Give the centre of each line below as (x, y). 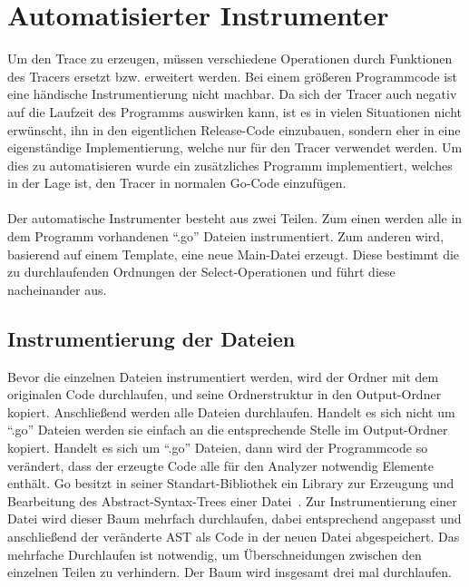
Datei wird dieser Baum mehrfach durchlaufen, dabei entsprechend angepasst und (234, 519)
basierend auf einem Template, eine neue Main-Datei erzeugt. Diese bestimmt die (234, 254)
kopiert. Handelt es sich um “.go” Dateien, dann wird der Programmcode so (218, 448)
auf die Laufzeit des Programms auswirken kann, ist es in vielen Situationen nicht (235, 111)
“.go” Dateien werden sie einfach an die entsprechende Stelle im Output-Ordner (228, 430)
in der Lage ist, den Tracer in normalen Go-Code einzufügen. (177, 183)
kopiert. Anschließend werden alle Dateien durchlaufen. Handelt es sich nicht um (231, 411)
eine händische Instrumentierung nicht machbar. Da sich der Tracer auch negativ (232, 94)
